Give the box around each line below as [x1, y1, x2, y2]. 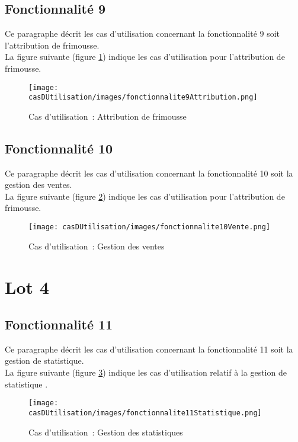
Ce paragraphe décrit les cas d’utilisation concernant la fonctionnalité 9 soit [5, 27, 280, 40]
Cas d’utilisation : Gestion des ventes [28, 239, 165, 252]
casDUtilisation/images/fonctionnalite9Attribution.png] [28, 93, 258, 102]
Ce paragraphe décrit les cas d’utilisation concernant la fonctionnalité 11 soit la [5, 342, 293, 355]
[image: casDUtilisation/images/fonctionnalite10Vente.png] [28, 223, 271, 232]
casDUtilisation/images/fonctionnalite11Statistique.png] [28, 408, 262, 417]
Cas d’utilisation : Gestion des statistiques [28, 425, 183, 438]
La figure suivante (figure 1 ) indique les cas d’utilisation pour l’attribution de [5, 50, 285, 63]
